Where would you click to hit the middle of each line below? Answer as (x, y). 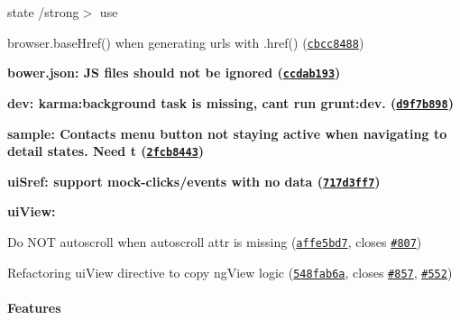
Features (34, 307)
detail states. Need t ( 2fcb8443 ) (106, 151)
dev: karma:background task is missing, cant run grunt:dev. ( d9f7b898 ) (230, 102)
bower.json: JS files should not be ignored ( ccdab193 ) (174, 73)
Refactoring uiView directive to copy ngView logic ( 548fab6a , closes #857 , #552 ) (230, 272)
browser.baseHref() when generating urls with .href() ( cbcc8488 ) (186, 42)
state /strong (43, 12)
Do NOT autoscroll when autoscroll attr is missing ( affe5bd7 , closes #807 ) (215, 242)
